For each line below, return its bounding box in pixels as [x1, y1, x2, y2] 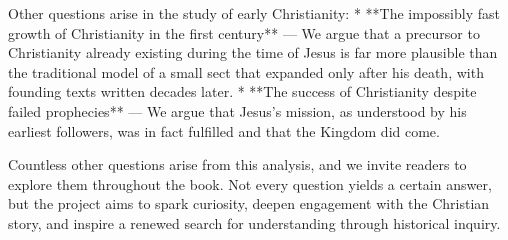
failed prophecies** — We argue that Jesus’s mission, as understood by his [8, 100, 467, 121]
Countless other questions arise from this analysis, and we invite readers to [8, 154, 467, 175]
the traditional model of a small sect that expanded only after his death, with [8, 61, 484, 82]
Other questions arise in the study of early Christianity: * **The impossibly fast [8, 3, 500, 23]
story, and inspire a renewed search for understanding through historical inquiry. [8, 212, 501, 233]
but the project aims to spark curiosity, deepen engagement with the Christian [8, 193, 490, 214]
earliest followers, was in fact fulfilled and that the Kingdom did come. [8, 120, 440, 141]
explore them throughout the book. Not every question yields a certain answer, [8, 173, 492, 194]
